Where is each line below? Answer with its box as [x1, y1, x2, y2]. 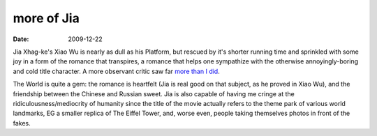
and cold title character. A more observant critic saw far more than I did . [13, 67, 220, 75]
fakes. [13, 119, 31, 127]
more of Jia [13, 10, 80, 26]
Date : [13, 35, 29, 43]
